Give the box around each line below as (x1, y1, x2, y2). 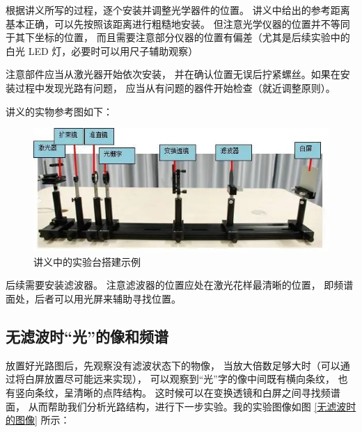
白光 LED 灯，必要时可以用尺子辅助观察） (6, 43, 198, 58)
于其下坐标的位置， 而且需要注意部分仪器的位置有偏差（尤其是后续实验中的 (6, 30, 350, 45)
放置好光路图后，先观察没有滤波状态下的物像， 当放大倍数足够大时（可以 (6, 358, 340, 372)
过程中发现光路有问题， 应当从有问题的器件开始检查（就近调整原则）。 (15, 80, 336, 95)
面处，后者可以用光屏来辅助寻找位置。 (6, 291, 181, 305)
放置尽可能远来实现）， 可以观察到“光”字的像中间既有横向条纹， (44, 371, 335, 386)
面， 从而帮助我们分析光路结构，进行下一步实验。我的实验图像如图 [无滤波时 (6, 399, 356, 413)
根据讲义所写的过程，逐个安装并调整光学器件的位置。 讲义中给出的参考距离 (6, 3, 350, 17)
